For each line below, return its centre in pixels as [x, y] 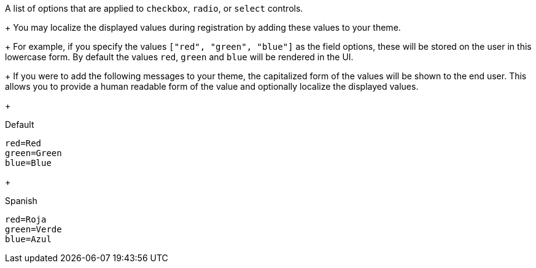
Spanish [21, 201]
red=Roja [26, 219]
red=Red [23, 143]
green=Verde [33, 229]
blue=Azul [28, 239]
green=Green [33, 153]
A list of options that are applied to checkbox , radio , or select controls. [154, 8]
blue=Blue [28, 163]
